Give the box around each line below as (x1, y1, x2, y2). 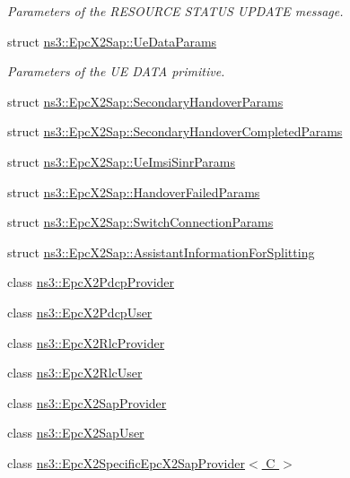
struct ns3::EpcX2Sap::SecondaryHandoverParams (7, 91, 284, 110)
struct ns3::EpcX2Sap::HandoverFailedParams (7, 182, 260, 201)
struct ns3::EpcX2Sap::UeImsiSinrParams (7, 152, 236, 170)
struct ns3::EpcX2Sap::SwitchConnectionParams (7, 213, 274, 231)
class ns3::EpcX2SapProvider (7, 393, 167, 412)
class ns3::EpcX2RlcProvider (7, 333, 165, 352)
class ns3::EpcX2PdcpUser (7, 302, 153, 321)
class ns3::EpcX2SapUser (7, 423, 144, 442)
